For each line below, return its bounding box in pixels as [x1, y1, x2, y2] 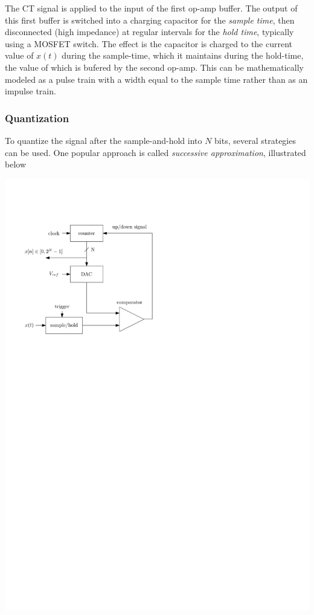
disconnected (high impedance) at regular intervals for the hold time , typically [5, 25, 294, 38]
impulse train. [5, 85, 56, 97]
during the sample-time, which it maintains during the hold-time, [62, 49, 304, 62]
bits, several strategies [214, 134, 296, 146]
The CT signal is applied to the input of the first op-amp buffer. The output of [5, 2, 298, 14]
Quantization [5, 110, 69, 125]
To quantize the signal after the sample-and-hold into [5, 134, 202, 146]
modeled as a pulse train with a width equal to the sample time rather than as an [5, 73, 308, 85]
